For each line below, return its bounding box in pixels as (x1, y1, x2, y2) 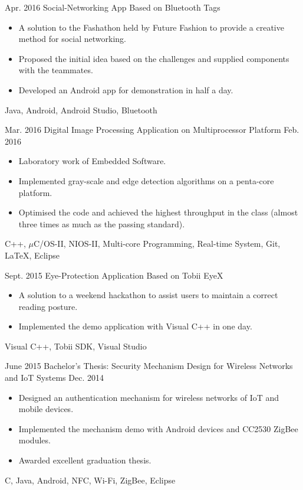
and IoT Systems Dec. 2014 (5, 371, 104, 384)
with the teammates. (18, 64, 93, 76)
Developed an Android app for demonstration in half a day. (18, 83, 233, 96)
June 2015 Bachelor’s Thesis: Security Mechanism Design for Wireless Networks (5, 360, 293, 372)
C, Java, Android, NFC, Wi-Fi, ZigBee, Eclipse (5, 473, 176, 486)
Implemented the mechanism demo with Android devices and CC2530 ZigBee (18, 422, 298, 435)
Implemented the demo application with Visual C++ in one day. (18, 320, 252, 332)
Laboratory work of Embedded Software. (18, 155, 166, 167)
